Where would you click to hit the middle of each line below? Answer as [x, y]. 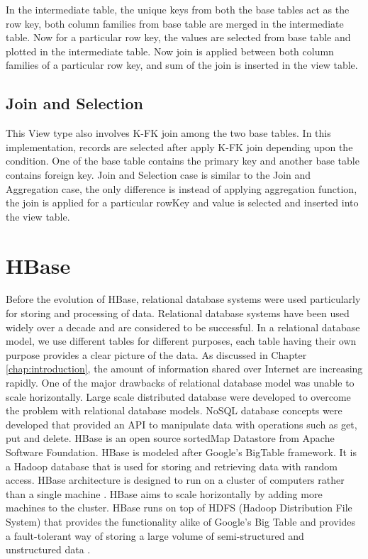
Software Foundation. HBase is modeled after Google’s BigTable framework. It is [182, 452]
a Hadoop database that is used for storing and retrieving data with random [172, 466]
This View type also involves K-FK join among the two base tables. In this [168, 133]
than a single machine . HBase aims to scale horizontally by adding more [164, 493]
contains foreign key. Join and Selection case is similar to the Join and [158, 174]
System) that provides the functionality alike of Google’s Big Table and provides [181, 521]
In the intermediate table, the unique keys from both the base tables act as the [178, 9]
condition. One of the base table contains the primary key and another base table [183, 161]
